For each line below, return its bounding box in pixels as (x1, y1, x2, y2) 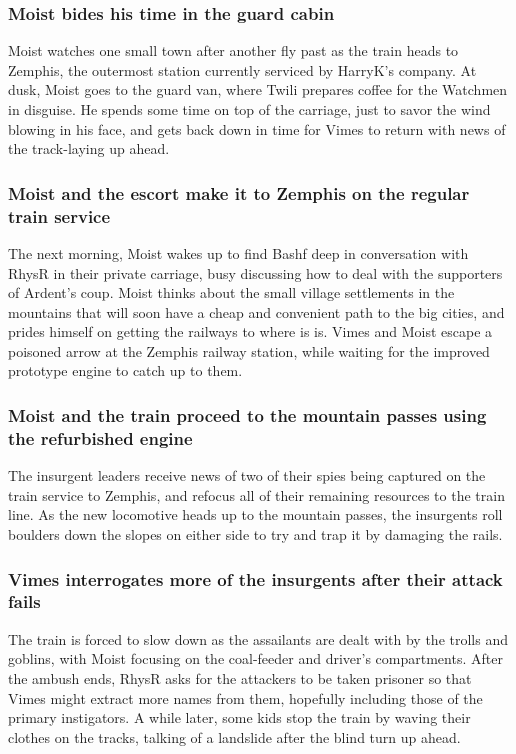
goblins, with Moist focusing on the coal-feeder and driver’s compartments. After (8, 648, 503, 669)
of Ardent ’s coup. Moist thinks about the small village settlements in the (8, 282, 455, 303)
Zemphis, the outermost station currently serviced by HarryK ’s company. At (8, 59, 477, 80)
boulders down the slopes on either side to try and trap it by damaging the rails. (8, 524, 503, 544)
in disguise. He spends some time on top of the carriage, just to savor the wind (8, 99, 491, 119)
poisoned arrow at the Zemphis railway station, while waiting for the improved (8, 340, 490, 361)
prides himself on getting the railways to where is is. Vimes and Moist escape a (8, 321, 493, 342)
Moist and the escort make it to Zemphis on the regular (8, 180, 470, 205)
